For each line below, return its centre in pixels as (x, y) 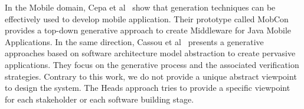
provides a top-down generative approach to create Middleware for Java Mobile (148, 30)
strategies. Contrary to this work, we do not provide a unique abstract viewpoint (151, 76)
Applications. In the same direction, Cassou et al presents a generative (134, 41)
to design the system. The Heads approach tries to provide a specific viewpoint (148, 88)
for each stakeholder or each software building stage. (99, 99)
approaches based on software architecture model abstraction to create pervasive (150, 53)
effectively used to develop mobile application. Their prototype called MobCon (147, 18)
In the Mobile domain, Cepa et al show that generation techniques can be (140, 7)
